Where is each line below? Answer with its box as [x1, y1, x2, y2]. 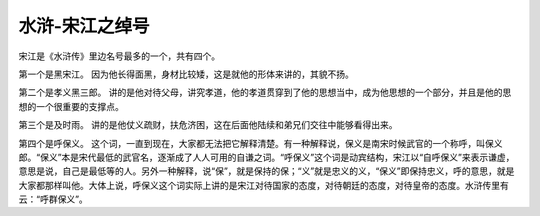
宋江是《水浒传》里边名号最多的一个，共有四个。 [18, 50, 220, 62]
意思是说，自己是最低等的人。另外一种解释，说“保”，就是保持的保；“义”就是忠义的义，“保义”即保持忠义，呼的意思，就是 [18, 165, 515, 177]
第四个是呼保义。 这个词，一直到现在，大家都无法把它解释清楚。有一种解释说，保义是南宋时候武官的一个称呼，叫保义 [18, 137, 503, 149]
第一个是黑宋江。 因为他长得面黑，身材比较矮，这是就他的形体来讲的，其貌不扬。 [18, 68, 354, 80]
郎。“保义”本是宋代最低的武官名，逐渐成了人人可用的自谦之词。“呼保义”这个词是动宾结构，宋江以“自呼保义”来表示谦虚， [18, 151, 515, 163]
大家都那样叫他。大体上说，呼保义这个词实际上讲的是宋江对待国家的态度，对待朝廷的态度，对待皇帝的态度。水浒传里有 [18, 179, 509, 191]
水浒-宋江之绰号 [18, 15, 150, 37]
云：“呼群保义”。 [18, 193, 89, 205]
